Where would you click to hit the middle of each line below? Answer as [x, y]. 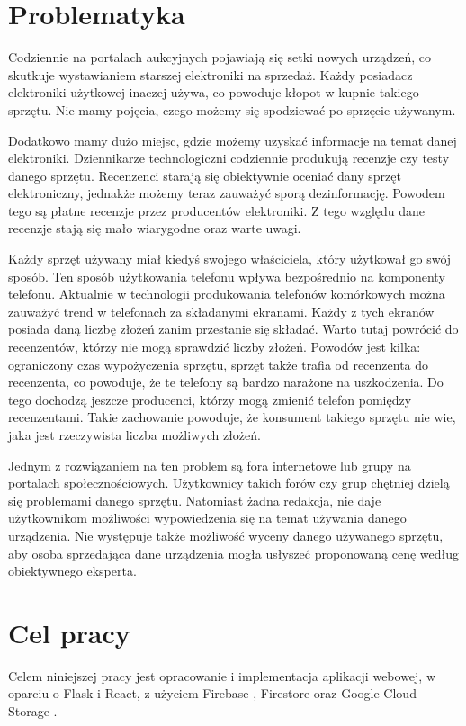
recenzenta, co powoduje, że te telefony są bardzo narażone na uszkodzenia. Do [226, 382]
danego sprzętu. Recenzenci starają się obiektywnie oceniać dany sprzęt [205, 175]
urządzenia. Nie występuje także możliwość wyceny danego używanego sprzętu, [226, 535]
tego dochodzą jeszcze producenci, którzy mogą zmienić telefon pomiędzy [210, 399]
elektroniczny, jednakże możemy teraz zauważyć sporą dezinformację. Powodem [227, 193]
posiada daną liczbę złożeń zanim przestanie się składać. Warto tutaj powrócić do [233, 329]
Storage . [33, 711]
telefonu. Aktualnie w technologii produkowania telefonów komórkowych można [227, 294]
